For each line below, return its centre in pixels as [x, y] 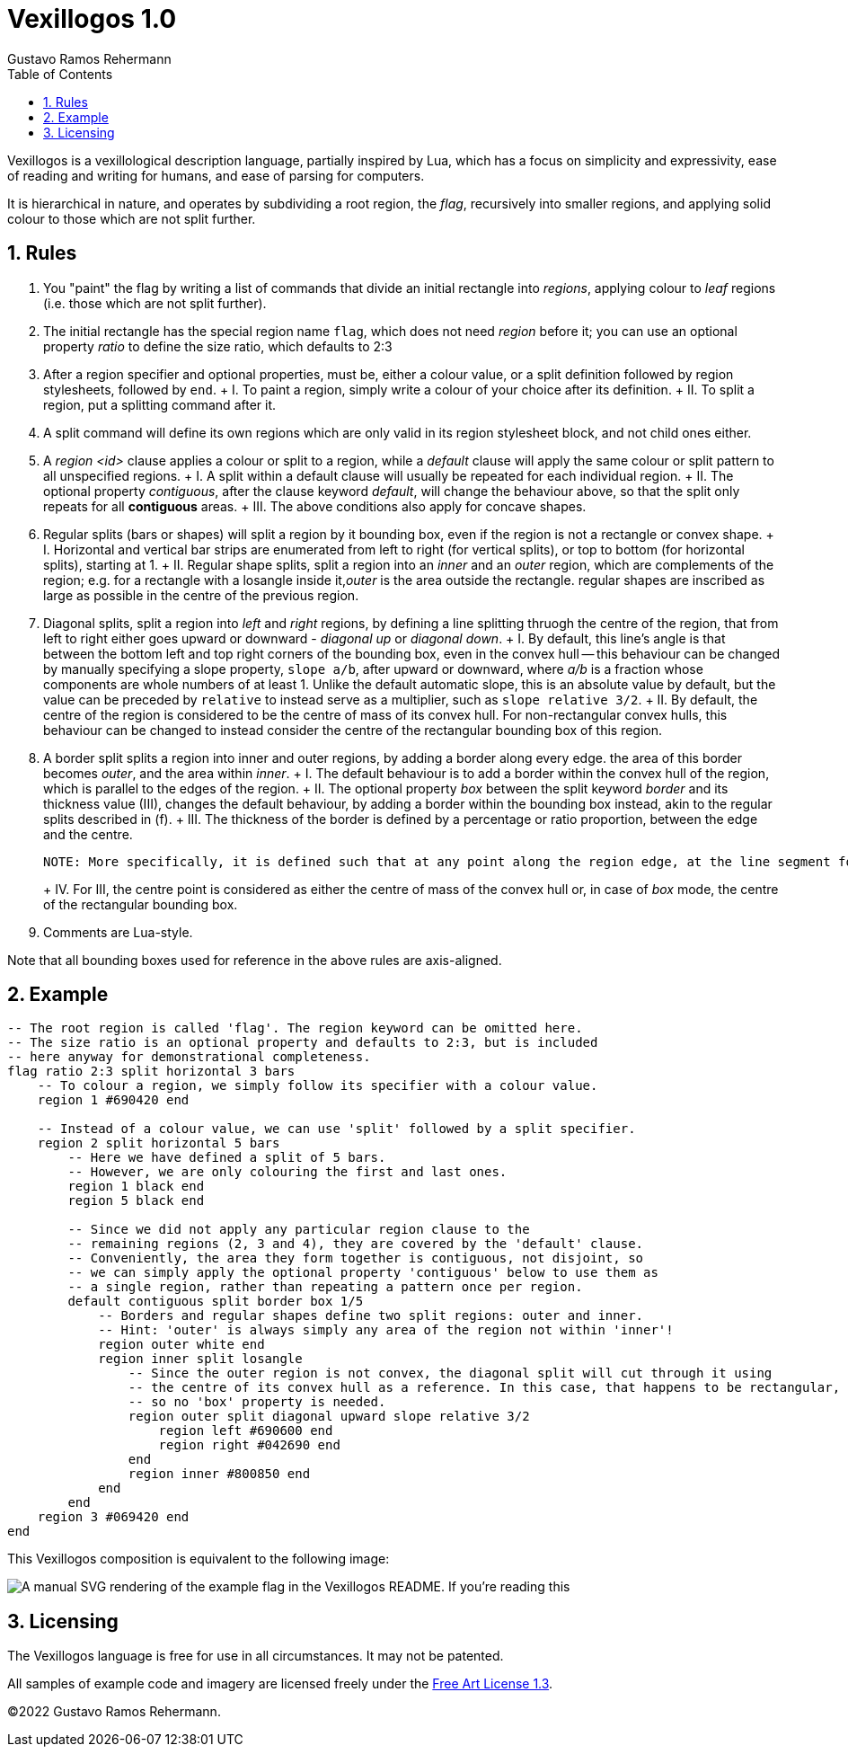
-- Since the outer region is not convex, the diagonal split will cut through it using [450, 1373]
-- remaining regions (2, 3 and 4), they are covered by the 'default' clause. [356, 1244]
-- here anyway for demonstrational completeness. [189, 1057]
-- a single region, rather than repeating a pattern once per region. [325, 1287]
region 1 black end [136, 1187]
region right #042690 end [249, 1445]
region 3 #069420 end [113, 1517]
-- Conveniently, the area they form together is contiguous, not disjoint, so [356, 1258]
